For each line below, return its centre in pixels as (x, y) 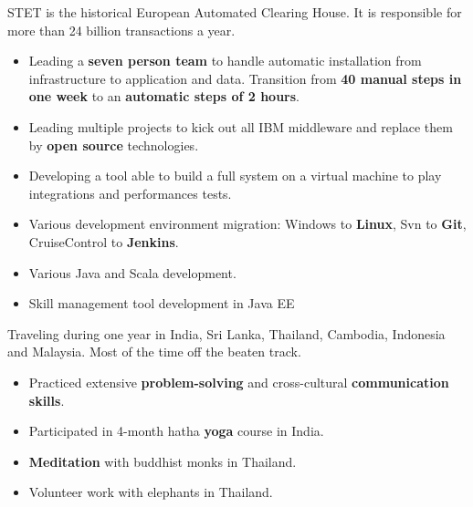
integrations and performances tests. (130, 193)
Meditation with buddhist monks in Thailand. (163, 461)
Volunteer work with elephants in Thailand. (151, 492)
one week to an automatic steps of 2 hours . (164, 96)
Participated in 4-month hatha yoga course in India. (176, 431)
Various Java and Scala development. (132, 272)
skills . (47, 400)
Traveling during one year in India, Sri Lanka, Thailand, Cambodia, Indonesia (226, 333)
